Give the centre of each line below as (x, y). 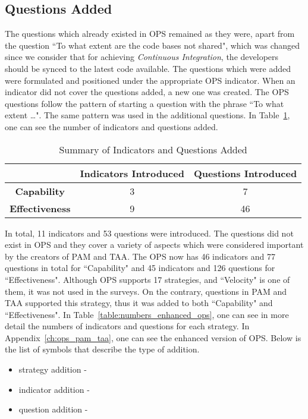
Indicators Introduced (132, 173)
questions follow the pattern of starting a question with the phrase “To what (144, 103)
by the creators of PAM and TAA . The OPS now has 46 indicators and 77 (140, 256)
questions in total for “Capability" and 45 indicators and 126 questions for (140, 268)
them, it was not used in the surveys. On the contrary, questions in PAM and (146, 291)
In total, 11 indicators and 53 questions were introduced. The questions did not (149, 233)
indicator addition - (54, 389)
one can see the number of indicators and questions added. (111, 126)
